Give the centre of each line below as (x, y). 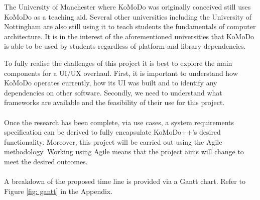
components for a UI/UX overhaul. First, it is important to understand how (121, 73)
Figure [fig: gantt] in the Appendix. (58, 191)
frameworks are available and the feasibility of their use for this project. (114, 102)
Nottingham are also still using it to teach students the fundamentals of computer (130, 26)
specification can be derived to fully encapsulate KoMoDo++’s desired (112, 132)
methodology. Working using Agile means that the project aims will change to (124, 152)
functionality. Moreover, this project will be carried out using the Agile (113, 141)
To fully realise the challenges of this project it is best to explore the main (118, 63)
